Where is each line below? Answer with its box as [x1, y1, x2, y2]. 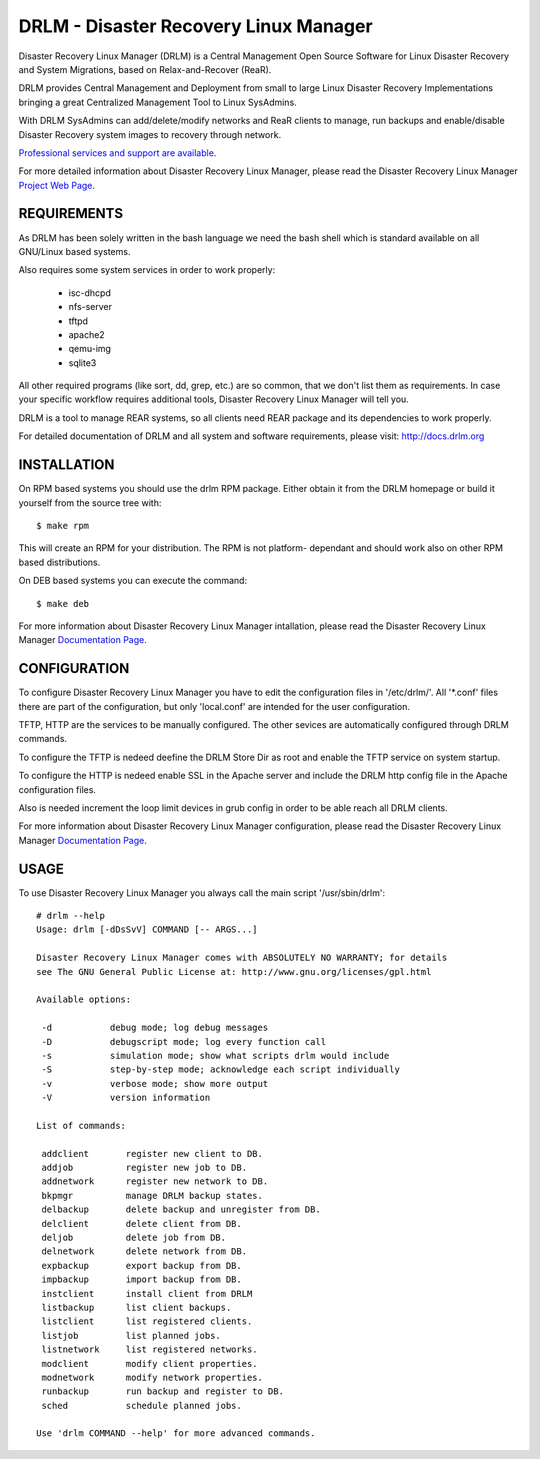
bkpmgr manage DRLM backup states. [41, 1190, 264, 1201]
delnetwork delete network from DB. [41, 1246, 248, 1257]
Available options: [36, 994, 132, 1005]
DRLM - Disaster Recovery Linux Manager [18, 15, 374, 37]
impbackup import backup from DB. [41, 1274, 242, 1285]
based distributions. [18, 556, 101, 568]
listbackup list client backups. [41, 1301, 232, 1313]
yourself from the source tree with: [18, 496, 162, 509]
